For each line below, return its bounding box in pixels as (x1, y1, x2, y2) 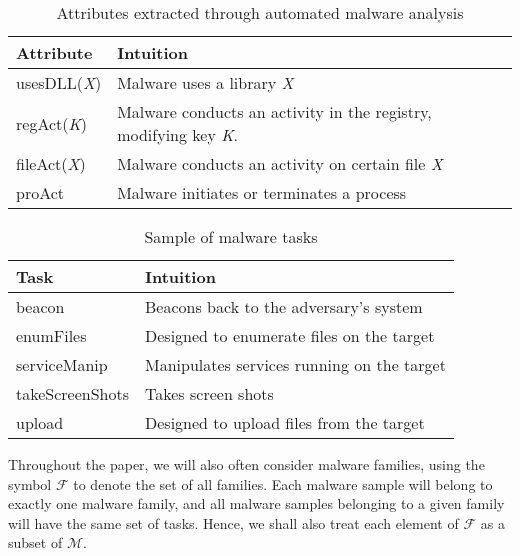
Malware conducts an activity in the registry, (117, 100, 432, 123)
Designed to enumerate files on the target (145, 324, 435, 347)
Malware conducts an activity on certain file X (117, 152, 443, 175)
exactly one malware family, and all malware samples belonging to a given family (8, 493, 505, 514)
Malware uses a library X (117, 71, 294, 94)
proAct (16, 181, 65, 204)
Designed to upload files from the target (145, 411, 425, 434)
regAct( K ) (16, 111, 88, 135)
